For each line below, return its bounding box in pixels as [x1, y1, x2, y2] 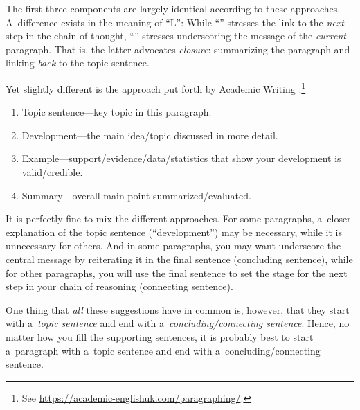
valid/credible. [21, 165, 83, 179]
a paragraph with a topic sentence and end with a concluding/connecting [6, 343, 321, 357]
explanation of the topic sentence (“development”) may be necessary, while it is [6, 224, 343, 239]
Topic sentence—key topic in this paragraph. [21, 105, 212, 119]
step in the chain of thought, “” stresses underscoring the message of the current [6, 28, 346, 43]
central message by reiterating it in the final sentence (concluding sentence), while [6, 251, 353, 266]
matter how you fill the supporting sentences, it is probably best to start [6, 329, 314, 344]
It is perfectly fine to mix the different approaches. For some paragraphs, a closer [6, 211, 351, 226]
